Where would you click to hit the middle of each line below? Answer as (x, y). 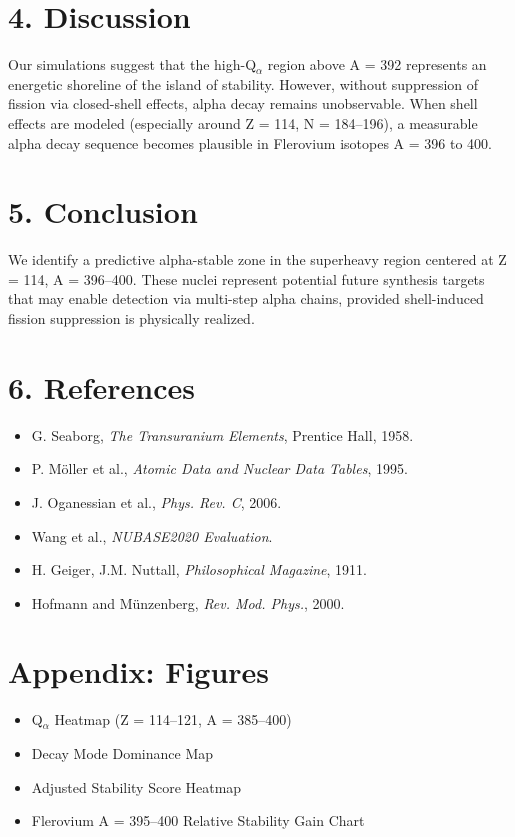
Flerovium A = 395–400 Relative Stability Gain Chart (198, 820)
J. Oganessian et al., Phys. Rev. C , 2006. (156, 501)
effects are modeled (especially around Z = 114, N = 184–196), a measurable (243, 122)
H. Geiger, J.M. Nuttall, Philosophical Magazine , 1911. (199, 569)
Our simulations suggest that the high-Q (132, 64)
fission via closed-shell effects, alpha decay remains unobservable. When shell (243, 103)
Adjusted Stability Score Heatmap (136, 786)
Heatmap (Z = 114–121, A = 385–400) (173, 719)
